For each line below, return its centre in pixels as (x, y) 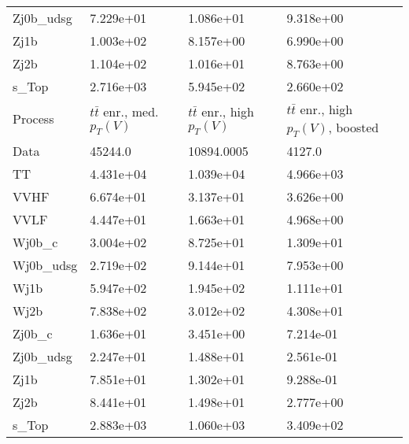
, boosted (354, 127)
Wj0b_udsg (45, 265)
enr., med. (131, 111)
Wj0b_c (35, 242)
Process (33, 119)
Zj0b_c (33, 334)
